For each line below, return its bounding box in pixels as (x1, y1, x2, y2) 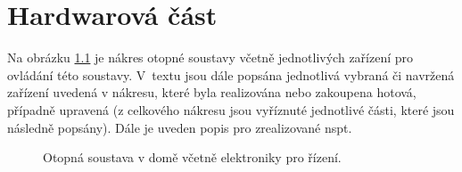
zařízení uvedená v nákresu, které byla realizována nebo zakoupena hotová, (7, 83, 417, 102)
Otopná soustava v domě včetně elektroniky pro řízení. (43, 148, 342, 167)
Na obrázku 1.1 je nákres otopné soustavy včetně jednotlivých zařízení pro (7, 48, 414, 67)
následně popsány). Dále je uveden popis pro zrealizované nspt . (7, 118, 352, 136)
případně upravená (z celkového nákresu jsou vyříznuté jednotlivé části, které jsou (7, 100, 455, 119)
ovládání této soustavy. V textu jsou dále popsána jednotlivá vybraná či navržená (7, 65, 455, 84)
